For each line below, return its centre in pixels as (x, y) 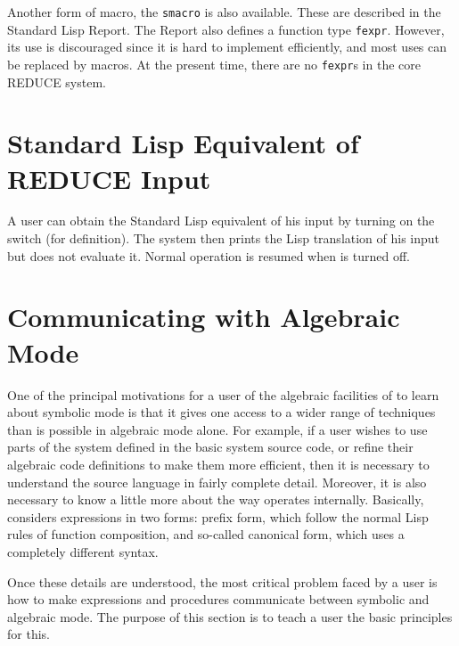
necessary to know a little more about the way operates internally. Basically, (216, 499)
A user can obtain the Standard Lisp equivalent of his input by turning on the (221, 221)
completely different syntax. (83, 551)
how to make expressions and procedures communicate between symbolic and (218, 599)
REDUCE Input (109, 178)
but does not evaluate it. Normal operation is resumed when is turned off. (209, 255)
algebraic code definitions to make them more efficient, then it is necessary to (218, 464)
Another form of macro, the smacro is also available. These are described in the (224, 12)
